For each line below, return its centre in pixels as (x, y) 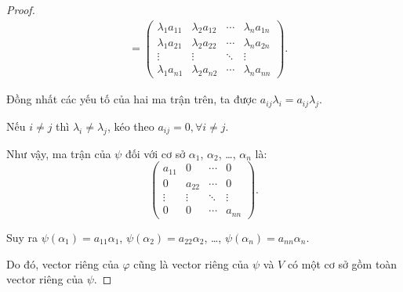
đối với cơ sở (155, 153)
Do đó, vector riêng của (63, 263)
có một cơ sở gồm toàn (342, 263)
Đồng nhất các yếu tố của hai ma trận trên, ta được (132, 99)
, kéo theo (131, 126)
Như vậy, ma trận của (59, 153)
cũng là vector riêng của (191, 263)
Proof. (21, 9)
